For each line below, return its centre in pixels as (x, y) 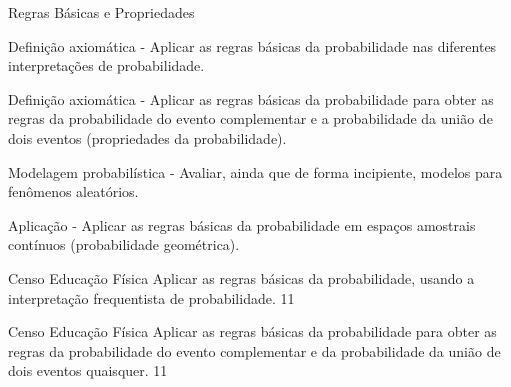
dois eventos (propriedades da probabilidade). (147, 137)
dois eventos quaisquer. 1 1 (88, 370)
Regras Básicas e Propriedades (101, 12)
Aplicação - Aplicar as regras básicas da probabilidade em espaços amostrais (242, 224)
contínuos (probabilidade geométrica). (124, 244)
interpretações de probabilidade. (106, 65)
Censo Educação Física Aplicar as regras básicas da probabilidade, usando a (241, 277)
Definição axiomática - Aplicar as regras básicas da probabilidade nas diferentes (252, 45)
